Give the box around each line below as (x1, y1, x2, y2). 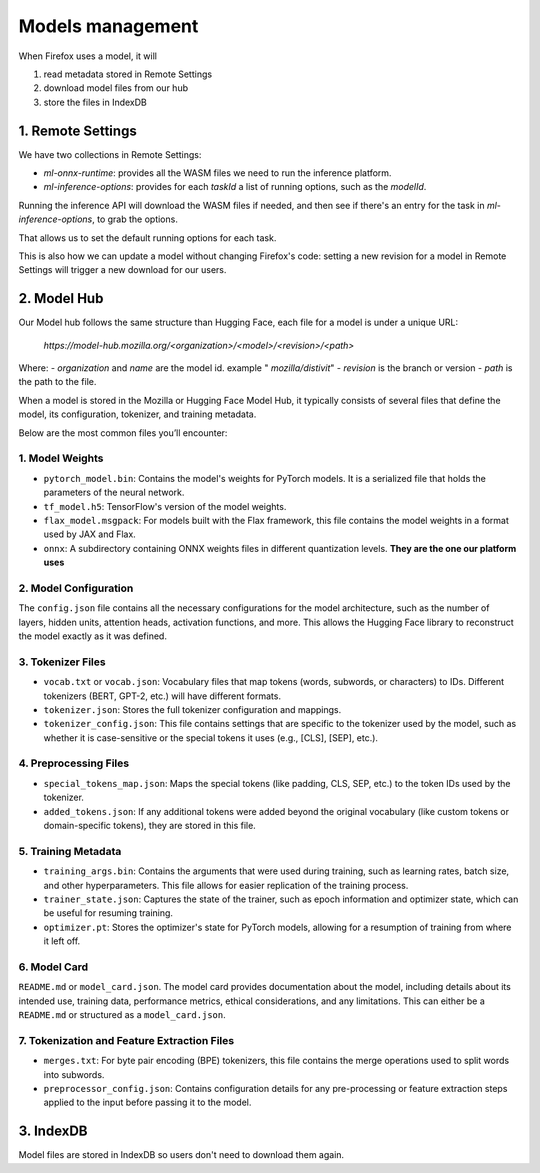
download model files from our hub (43, 82, 189, 94)
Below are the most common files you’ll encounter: (18, 426, 228, 439)
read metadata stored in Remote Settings (43, 68, 213, 80)
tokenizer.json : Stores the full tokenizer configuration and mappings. (43, 703, 342, 715)
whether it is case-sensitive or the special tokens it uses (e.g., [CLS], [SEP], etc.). (43, 731, 379, 744)
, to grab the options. (91, 213, 179, 225)
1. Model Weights (18, 451, 104, 465)
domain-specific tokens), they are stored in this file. (43, 820, 257, 832)
